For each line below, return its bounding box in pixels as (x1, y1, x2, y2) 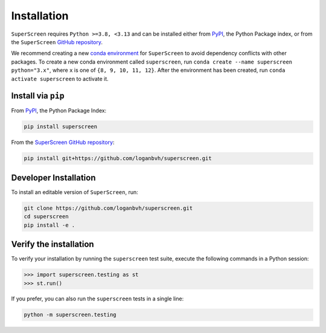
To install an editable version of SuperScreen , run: (11, 188, 138, 196)
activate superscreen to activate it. (11, 75, 109, 82)
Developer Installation (11, 172, 96, 183)
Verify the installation (11, 239, 94, 250)
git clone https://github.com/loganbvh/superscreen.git (24, 204, 193, 212)
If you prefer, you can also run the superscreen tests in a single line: (11, 295, 184, 302)
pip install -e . (24, 221, 75, 228)
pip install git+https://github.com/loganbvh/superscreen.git (24, 155, 212, 162)
